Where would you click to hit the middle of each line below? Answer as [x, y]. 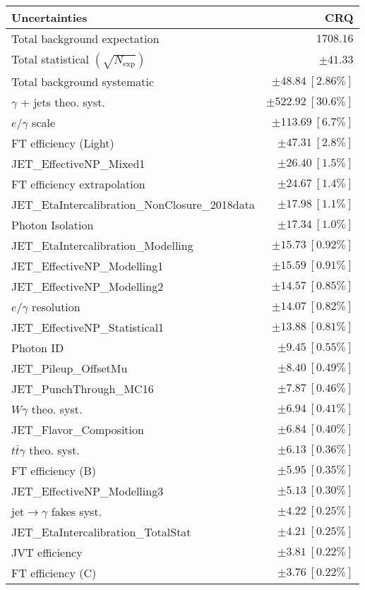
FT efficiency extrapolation [78, 184]
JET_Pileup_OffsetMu [70, 368]
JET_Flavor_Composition [78, 429]
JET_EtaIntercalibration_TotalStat [101, 532]
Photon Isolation [53, 225]
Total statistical [50, 59]
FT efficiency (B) [54, 470]
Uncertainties [49, 17]
